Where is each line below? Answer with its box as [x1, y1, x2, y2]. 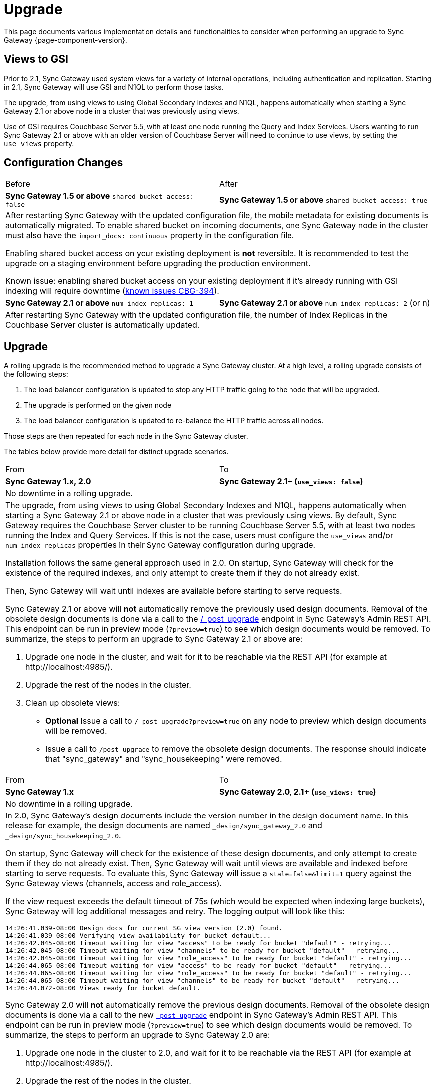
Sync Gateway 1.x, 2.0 [5, 476, 91, 487]
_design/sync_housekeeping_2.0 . [5, 830, 121, 841]
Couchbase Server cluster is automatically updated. [5, 320, 200, 330]
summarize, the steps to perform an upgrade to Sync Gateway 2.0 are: [5, 1030, 270, 1040]
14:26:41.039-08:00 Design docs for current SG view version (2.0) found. [5, 924, 283, 932]
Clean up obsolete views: [25, 698, 120, 708]
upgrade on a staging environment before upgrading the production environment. [5, 258, 311, 269]
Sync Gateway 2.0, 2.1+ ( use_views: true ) [219, 787, 376, 797]
